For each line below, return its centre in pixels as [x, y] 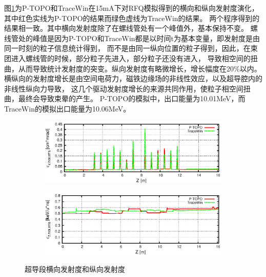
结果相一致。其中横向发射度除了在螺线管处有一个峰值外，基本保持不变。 [126, 28]
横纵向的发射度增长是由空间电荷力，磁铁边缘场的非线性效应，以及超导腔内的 [133, 78]
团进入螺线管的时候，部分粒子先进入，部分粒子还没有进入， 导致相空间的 [127, 58]
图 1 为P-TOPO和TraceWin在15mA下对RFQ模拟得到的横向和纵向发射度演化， [131, 8]
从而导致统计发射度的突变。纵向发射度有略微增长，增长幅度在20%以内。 [140, 68]
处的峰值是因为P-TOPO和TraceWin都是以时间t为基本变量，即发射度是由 [139, 38]
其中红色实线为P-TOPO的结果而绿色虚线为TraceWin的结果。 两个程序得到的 [132, 18]
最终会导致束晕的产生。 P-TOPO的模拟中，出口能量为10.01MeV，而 [132, 98]
